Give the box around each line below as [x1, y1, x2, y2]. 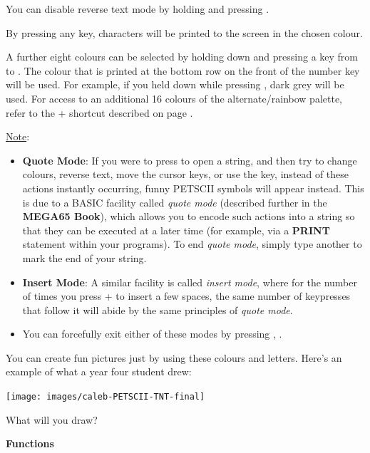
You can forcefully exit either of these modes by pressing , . [22, 326, 282, 341]
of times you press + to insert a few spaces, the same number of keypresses [22, 288, 351, 303]
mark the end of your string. [22, 250, 147, 265]
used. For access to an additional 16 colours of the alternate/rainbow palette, [6, 90, 342, 105]
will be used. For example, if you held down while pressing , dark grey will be [6, 77, 344, 92]
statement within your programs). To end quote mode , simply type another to [22, 236, 362, 251]
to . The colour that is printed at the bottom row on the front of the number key [6, 63, 360, 78]
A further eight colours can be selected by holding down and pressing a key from [6, 49, 359, 64]
